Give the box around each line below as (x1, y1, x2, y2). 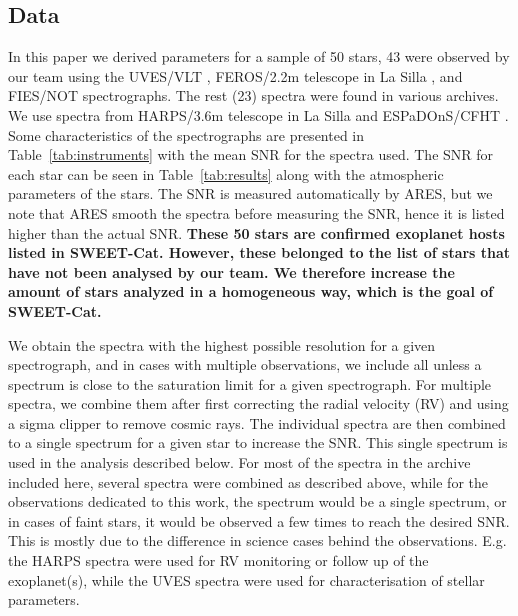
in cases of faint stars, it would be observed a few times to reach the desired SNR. (8, 510, 510, 531)
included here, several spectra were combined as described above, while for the (8, 471, 489, 492)
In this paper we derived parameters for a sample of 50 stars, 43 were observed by (8, 46, 510, 67)
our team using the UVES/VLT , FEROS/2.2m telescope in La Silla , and (8, 65, 463, 86)
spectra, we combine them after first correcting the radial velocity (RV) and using (8, 393, 509, 414)
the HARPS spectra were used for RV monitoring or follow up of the (8, 550, 429, 571)
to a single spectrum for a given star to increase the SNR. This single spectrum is (8, 432, 508, 453)
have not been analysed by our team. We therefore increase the (8, 261, 455, 282)
